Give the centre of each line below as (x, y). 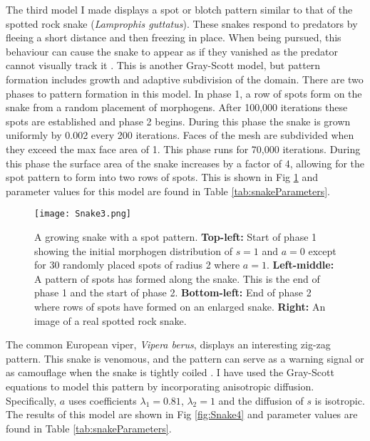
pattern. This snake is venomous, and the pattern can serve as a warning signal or (185, 358)
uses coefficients (102, 400)
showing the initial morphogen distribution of (133, 250)
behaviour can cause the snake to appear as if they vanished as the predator (172, 51)
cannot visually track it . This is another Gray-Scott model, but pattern (163, 65)
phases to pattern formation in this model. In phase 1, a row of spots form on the (184, 93)
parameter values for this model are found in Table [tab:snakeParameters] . (168, 191)
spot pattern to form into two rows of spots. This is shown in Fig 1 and (162, 177)
